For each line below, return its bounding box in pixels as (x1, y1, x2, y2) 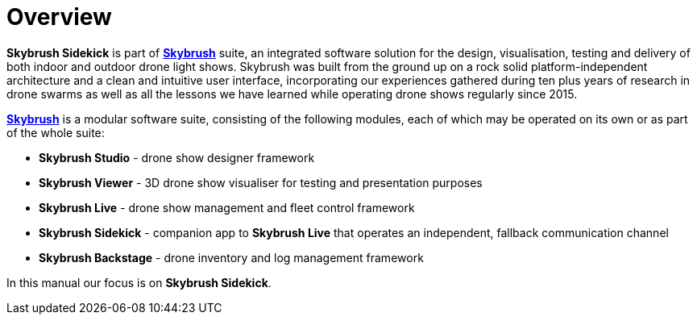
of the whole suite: (6, 125, 105, 140)
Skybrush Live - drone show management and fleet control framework (39, 200, 415, 215)
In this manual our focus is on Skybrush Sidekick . (6, 275, 272, 290)
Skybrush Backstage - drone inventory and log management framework (39, 250, 424, 265)
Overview (6, 3, 112, 31)
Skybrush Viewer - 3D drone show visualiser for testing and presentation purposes (39, 175, 483, 190)
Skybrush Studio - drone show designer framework (39, 150, 315, 165)
